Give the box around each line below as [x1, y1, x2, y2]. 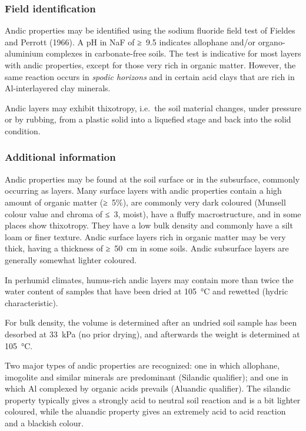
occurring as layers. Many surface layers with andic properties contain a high [5, 184, 282, 197]
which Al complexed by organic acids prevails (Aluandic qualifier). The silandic [5, 382, 291, 394]
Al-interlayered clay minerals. [5, 82, 111, 94]
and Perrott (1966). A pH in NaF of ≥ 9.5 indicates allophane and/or [5, 35, 255, 48]
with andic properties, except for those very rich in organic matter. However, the [5, 59, 296, 71]
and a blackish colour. [5, 417, 84, 429]
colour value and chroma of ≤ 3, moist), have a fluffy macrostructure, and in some [5, 207, 301, 220]
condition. [5, 124, 41, 137]
